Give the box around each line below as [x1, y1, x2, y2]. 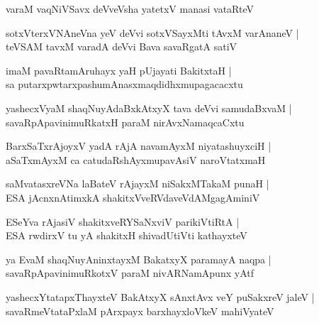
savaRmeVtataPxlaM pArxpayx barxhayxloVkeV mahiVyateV [6, 303, 274, 318]
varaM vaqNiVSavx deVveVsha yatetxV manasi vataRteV [6, 1, 254, 16]
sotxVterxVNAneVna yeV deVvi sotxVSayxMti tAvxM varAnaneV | [6, 25, 299, 40]
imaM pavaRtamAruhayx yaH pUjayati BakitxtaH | [6, 62, 232, 77]
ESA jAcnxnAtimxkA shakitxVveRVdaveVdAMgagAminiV [6, 190, 260, 204]
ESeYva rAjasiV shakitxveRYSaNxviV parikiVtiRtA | [6, 214, 240, 229]
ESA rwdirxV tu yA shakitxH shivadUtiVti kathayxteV [6, 228, 247, 243]
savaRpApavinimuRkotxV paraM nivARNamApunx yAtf [6, 265, 254, 280]
